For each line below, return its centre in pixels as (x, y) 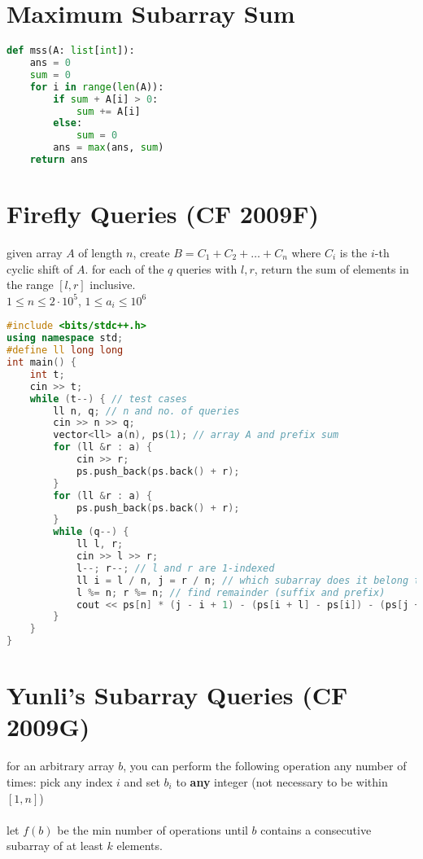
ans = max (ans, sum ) (109, 148)
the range (30, 285)
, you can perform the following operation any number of (265, 766)
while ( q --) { (91, 532)
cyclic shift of (40, 268)
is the (353, 252)
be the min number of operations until (153, 829)
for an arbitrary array (61, 766)
